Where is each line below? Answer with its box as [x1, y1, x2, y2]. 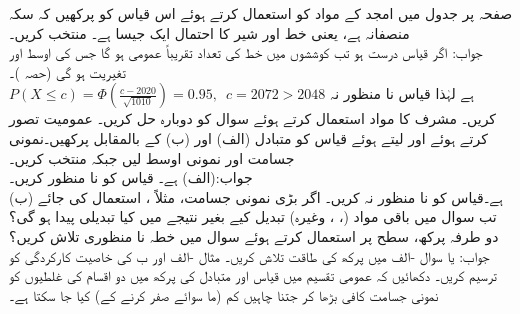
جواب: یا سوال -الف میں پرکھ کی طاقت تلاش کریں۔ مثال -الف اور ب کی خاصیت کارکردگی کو [9, 245, 490, 266]
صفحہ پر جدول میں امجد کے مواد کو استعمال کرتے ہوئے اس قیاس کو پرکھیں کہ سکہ [9, 3, 513, 23]
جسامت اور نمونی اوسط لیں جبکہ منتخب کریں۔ [9, 147, 295, 168]
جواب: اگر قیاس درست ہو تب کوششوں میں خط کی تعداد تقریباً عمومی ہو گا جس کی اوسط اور [9, 42, 483, 63]
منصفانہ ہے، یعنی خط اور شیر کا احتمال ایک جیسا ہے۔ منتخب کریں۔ [9, 22, 410, 43]
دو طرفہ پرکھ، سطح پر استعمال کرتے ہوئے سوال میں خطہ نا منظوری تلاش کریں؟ [9, 225, 499, 246]
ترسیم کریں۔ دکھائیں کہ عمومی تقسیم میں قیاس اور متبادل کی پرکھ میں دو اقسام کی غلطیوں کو [9, 265, 497, 286]
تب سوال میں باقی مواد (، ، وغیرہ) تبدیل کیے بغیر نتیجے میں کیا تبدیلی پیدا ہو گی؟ [9, 206, 497, 227]
